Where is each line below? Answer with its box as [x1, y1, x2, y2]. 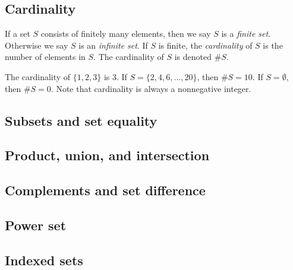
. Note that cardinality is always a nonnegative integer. [51, 82, 251, 94]
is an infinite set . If [78, 39, 148, 51]
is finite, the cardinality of [158, 39, 253, 51]
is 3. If [103, 70, 127, 82]
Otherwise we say [5, 39, 68, 51]
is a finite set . [221, 27, 271, 40]
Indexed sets [5, 250, 83, 269]
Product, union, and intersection [5, 146, 210, 164]
